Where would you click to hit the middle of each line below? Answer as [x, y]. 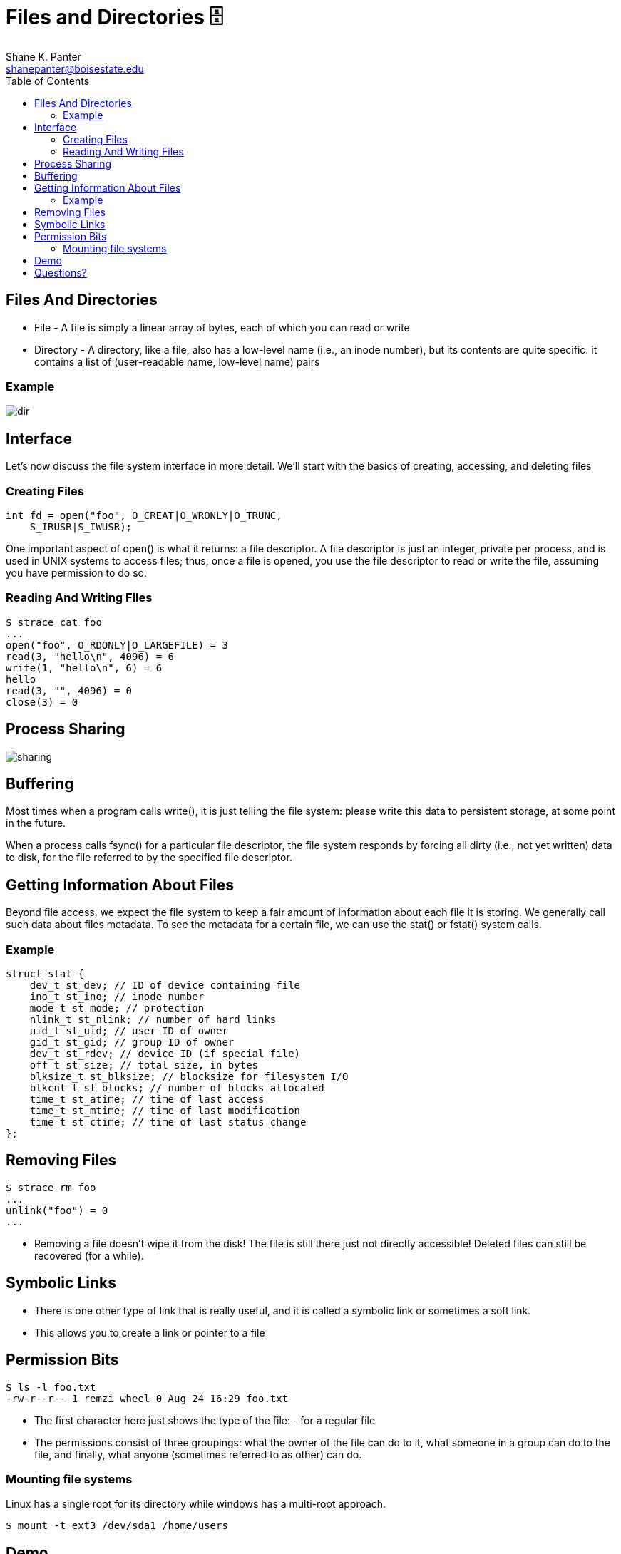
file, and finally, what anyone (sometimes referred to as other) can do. [198, 1454]
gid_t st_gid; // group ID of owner [132, 1042]
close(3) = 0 [42, 702]
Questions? [61, 272]
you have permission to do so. [76, 572]
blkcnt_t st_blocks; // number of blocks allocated [177, 1087]
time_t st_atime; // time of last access [147, 1099]
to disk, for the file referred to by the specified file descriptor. [149, 858]
